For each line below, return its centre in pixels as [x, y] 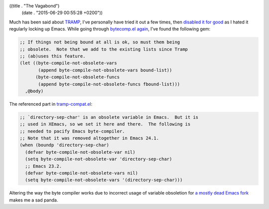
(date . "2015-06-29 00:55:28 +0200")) [62, 13]
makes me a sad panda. [34, 200]
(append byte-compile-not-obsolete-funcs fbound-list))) [109, 84]
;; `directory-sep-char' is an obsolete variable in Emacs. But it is [109, 117]
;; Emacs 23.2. [44, 166]
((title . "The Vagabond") [34, 6]
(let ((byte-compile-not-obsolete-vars [68, 63]
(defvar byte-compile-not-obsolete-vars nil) [81, 173]
